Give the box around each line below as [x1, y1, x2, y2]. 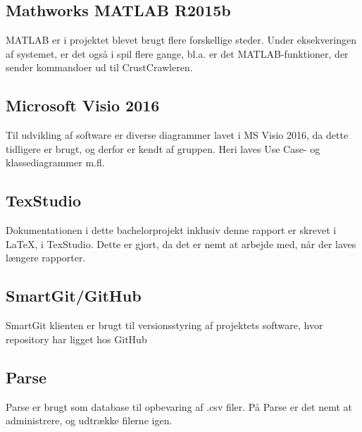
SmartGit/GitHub [6, 285, 142, 307]
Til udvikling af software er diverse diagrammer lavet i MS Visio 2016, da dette [6, 128, 349, 142]
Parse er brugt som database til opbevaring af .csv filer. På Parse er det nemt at [6, 399, 352, 414]
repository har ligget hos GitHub [6, 331, 147, 346]
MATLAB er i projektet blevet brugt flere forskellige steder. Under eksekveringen [6, 32, 356, 47]
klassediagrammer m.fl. [6, 155, 105, 170]
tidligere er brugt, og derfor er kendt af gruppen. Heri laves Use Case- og [6, 141, 320, 156]
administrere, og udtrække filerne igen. [6, 413, 173, 428]
